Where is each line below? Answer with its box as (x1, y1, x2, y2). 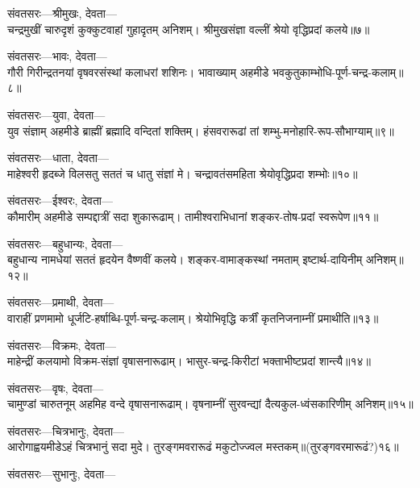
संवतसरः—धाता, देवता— (7, 149, 109, 166)
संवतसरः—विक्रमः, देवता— (7, 336, 117, 353)
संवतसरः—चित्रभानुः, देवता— (7, 422, 125, 439)
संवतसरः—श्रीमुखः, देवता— (7, 5, 117, 21)
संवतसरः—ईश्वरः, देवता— (7, 192, 114, 209)
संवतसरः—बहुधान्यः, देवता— (7, 235, 123, 252)
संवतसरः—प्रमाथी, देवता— (7, 294, 114, 311)
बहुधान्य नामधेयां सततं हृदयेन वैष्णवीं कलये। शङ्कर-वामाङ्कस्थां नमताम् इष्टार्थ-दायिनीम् (7, 251, 363, 268)
